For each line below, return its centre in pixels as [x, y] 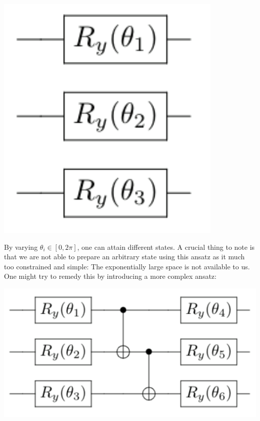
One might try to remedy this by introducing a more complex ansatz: [110, 276]
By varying [21, 247]
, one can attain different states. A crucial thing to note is [166, 247]
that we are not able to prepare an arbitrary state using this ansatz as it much [124, 257]
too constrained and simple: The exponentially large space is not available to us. [127, 266]
